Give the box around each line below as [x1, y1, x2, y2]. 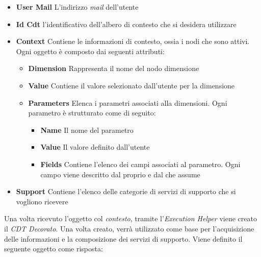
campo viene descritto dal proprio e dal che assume [40, 169, 200, 179]
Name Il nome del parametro [40, 124, 134, 135]
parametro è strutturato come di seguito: [28, 107, 156, 118]
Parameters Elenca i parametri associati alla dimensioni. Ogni [28, 97, 227, 108]
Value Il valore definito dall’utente [40, 142, 150, 152]
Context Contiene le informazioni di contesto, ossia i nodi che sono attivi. [16, 36, 250, 46]
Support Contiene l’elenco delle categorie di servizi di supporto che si [16, 186, 236, 197]
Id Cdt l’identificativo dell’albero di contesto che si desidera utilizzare [16, 18, 237, 29]
